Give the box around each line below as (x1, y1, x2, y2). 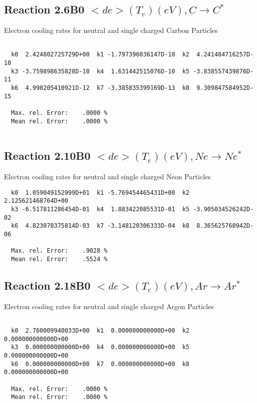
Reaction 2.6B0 (4, 1, 85, 17)
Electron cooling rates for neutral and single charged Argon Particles (4, 301, 214, 311)
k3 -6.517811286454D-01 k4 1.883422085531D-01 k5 (11, 206, 190, 213)
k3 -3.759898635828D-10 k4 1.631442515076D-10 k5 (11, 67, 190, 75)
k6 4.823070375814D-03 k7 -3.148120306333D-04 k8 (11, 222, 190, 230)
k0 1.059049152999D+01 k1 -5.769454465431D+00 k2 (11, 189, 190, 196)
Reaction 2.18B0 (4, 278, 91, 293)
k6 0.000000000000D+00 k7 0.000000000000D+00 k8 (11, 360, 190, 368)
